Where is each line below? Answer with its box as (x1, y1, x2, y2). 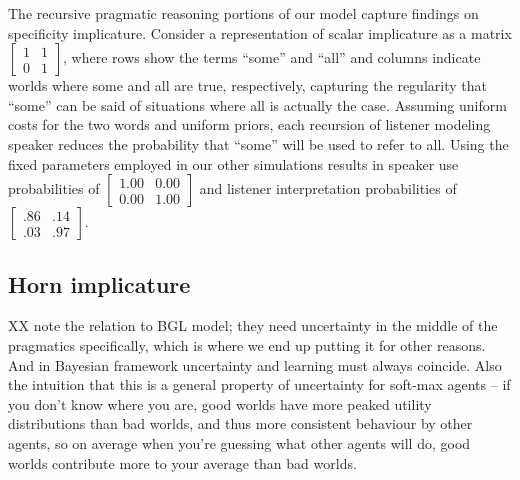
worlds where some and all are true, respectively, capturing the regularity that (8, 75, 487, 96)
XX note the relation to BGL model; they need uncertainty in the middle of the (8, 315, 498, 336)
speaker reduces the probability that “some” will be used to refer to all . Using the (8, 133, 509, 154)
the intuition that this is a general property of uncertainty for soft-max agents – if (8, 374, 511, 395)
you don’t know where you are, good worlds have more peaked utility (8, 393, 432, 414)
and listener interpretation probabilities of (199, 178, 457, 199)
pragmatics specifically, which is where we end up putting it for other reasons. (8, 334, 486, 355)
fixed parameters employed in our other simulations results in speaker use (8, 153, 459, 174)
